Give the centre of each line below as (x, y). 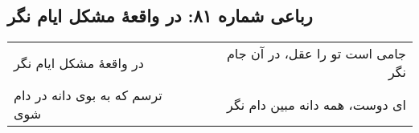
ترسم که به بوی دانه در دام (88, 95)
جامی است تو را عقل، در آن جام (316, 54)
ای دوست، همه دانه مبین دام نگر (316, 104)
